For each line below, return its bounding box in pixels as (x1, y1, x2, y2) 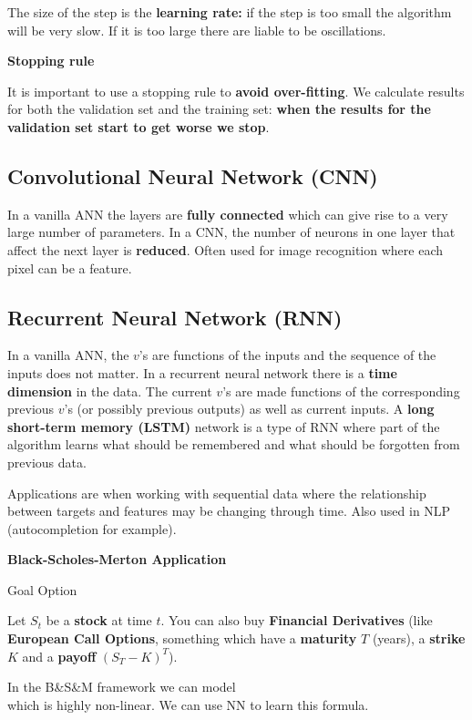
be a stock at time (46, 611, 152, 630)
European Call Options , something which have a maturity (7, 629, 357, 648)
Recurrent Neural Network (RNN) (7, 303, 343, 331)
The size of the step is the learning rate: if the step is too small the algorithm (7, 3, 452, 21)
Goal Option (7, 580, 77, 599)
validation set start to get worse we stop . (7, 117, 270, 136)
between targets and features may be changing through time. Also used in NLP (7, 501, 451, 520)
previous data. (7, 452, 87, 471)
